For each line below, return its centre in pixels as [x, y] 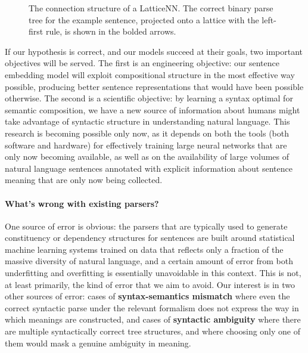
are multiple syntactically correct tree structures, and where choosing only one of [153, 331]
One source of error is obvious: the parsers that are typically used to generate [146, 226]
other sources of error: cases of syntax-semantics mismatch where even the [147, 296]
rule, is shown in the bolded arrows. [111, 31]
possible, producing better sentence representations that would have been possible [154, 86]
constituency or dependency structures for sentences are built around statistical [150, 238]
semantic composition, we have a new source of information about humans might [153, 109]
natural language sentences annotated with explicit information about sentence [149, 168]
